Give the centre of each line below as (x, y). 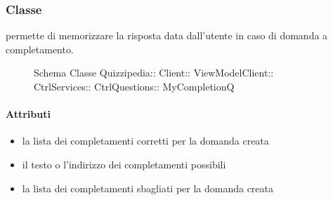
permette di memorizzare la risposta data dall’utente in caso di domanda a (167, 35)
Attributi (28, 114)
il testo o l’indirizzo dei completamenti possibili (124, 164)
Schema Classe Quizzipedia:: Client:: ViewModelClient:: (154, 73)
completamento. (40, 49)
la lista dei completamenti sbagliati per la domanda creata (148, 188)
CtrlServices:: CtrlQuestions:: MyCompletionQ (134, 86)
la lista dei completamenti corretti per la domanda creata (145, 141)
